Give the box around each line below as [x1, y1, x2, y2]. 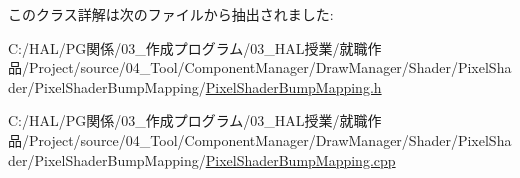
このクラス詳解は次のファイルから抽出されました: [8, 4, 334, 24]
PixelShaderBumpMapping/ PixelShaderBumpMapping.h [34, 76, 382, 97]
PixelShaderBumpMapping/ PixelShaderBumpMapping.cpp [34, 149, 396, 170]
